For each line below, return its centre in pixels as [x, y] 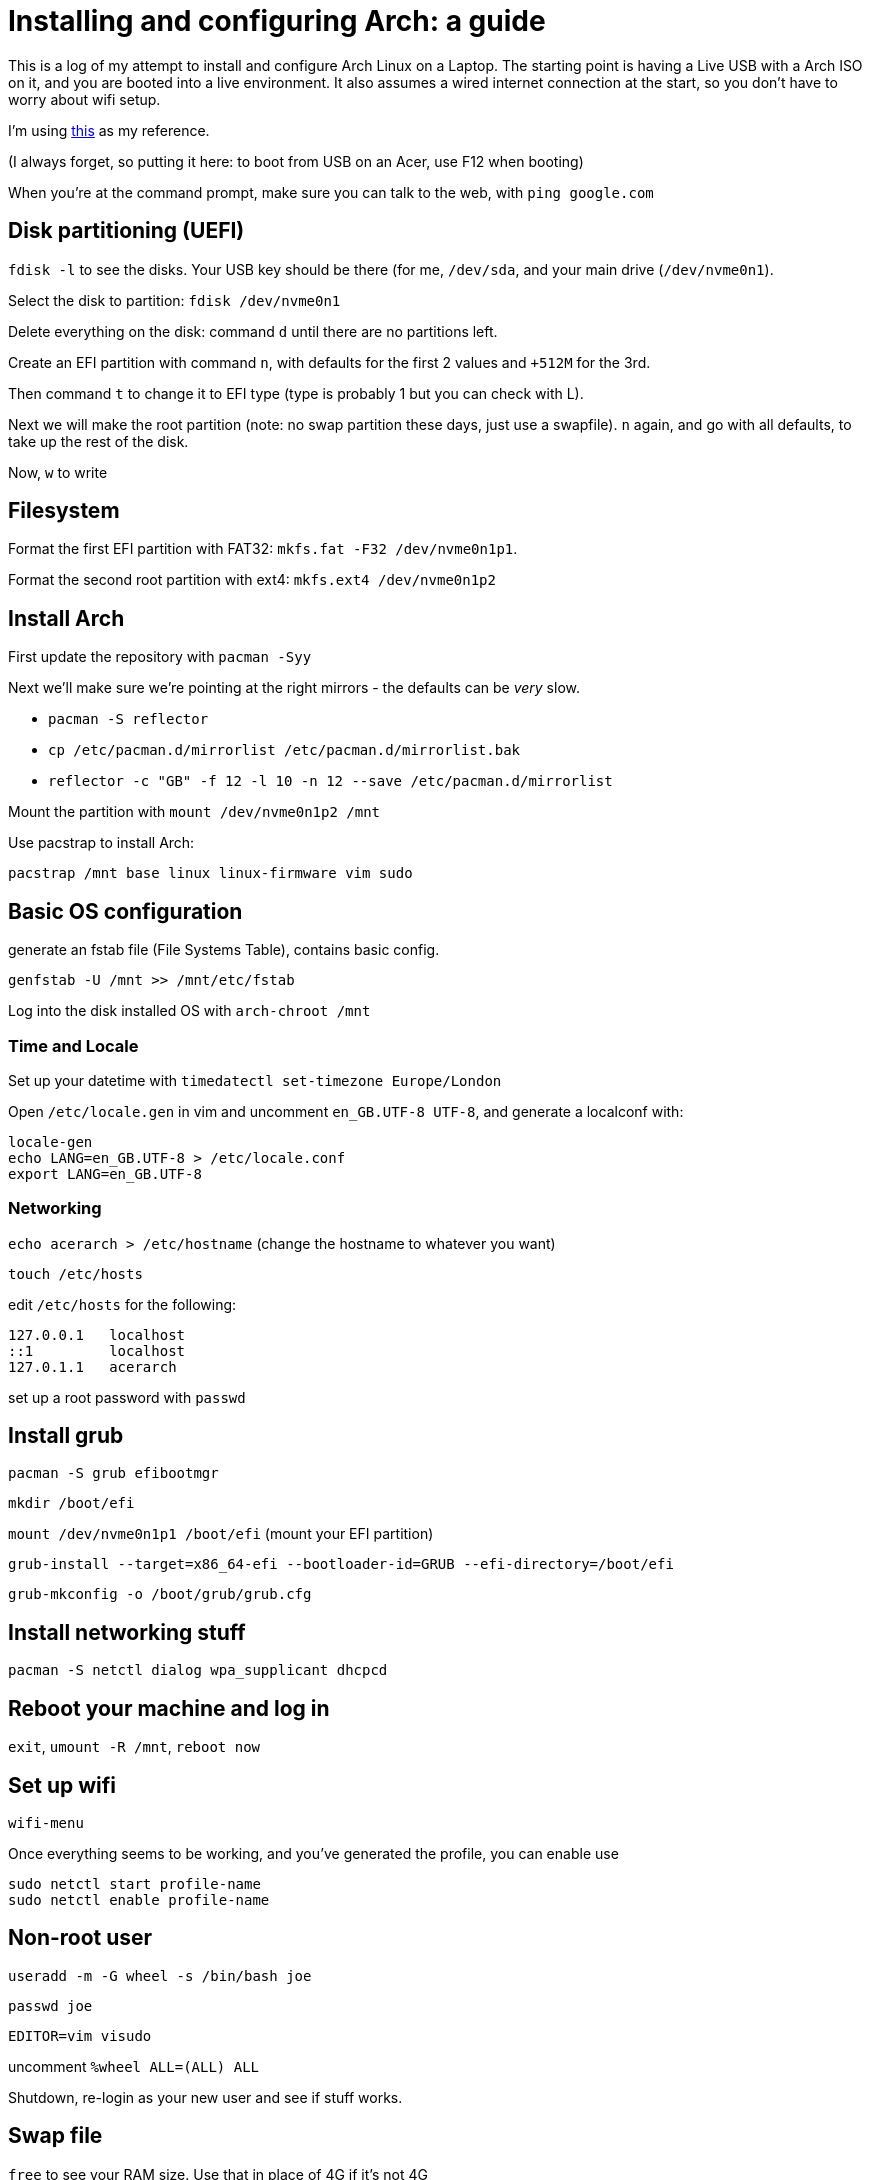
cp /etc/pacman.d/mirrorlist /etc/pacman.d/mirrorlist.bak [284, 750]
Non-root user [80, 1938]
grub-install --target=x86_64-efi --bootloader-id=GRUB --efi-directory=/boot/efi [341, 1564]
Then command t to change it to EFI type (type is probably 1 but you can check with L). [296, 393]
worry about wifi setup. [84, 99]
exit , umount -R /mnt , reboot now [134, 1747]
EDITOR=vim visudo [80, 2035]
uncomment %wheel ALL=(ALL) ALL [133, 2066]
